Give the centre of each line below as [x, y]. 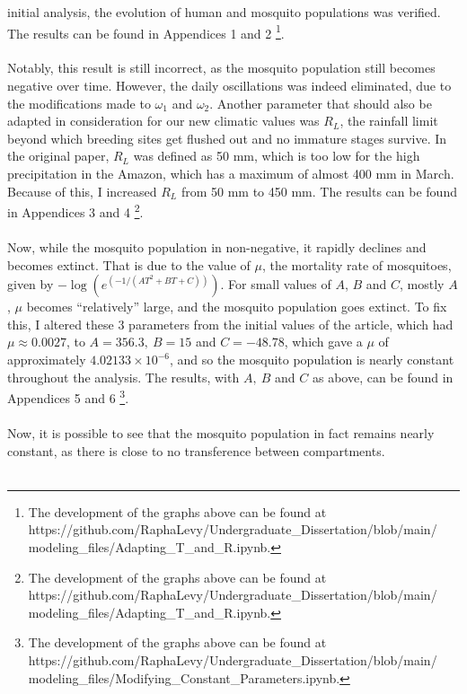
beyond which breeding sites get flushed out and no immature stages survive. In [227, 138]
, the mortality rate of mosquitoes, [357, 264]
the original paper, [58, 156]
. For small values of [276, 284]
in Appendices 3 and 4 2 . [75, 211]
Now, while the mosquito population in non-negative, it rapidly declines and [217, 247]
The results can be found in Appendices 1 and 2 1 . [146, 31]
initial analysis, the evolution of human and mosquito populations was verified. [224, 12]
